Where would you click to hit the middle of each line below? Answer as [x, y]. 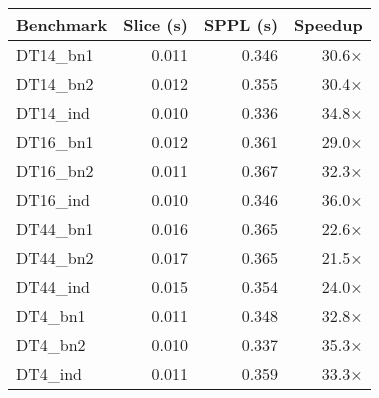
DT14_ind [53, 112]
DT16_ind [53, 199]
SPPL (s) [241, 24]
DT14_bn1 [55, 54]
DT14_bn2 [55, 83]
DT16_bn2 [55, 170]
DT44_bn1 [55, 228]
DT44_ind [53, 286]
